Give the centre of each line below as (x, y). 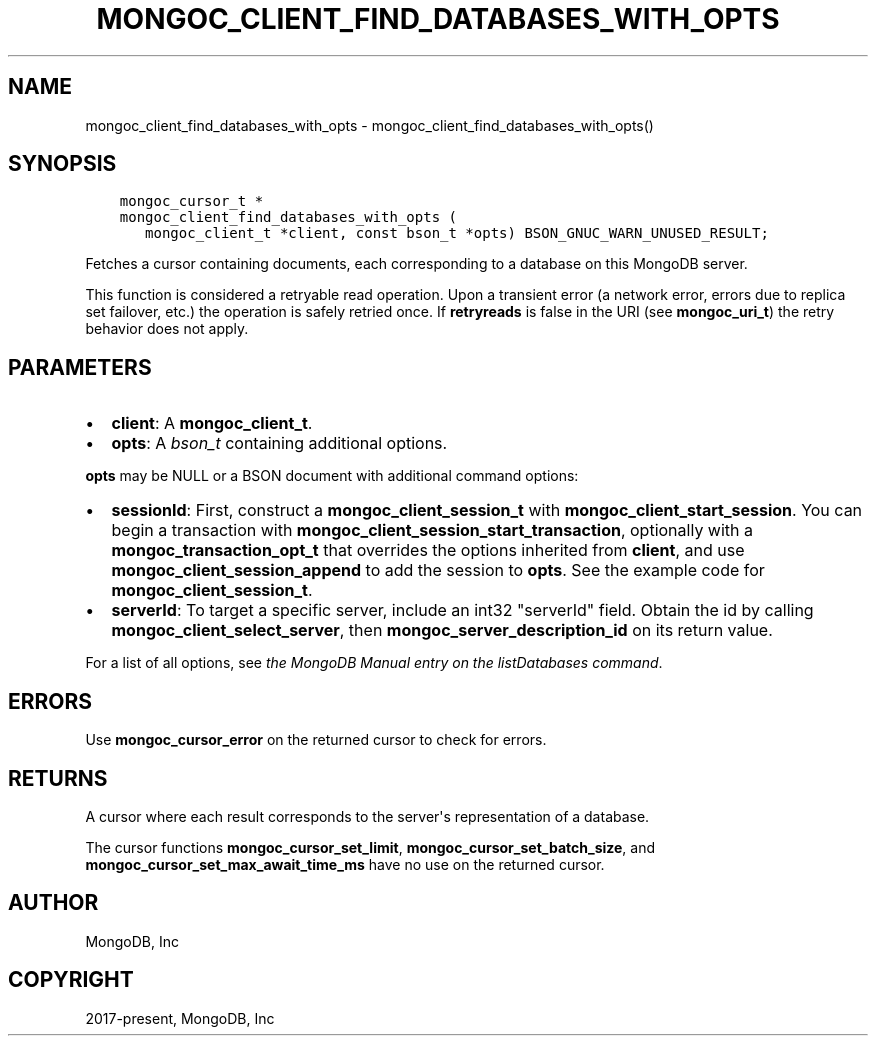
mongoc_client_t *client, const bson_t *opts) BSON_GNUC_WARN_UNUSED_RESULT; (457, 233)
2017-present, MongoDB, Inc (180, 1018)
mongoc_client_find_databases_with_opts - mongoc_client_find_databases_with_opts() (369, 125)
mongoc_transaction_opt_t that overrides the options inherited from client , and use (428, 550)
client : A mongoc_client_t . (212, 423)
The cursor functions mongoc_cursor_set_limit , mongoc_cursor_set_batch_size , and (370, 847)
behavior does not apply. (167, 329)
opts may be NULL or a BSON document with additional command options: (332, 476)
